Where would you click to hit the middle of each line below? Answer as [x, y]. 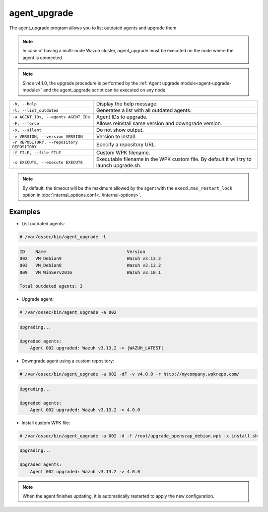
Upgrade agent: [38, 299]
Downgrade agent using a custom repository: [68, 361]
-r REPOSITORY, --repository [45, 142]
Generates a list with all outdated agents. [144, 110]
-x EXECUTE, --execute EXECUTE [47, 162]
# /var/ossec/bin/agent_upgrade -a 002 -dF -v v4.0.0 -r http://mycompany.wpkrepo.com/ [130, 374]
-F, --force [26, 124]
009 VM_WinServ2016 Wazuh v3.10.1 [90, 272]
